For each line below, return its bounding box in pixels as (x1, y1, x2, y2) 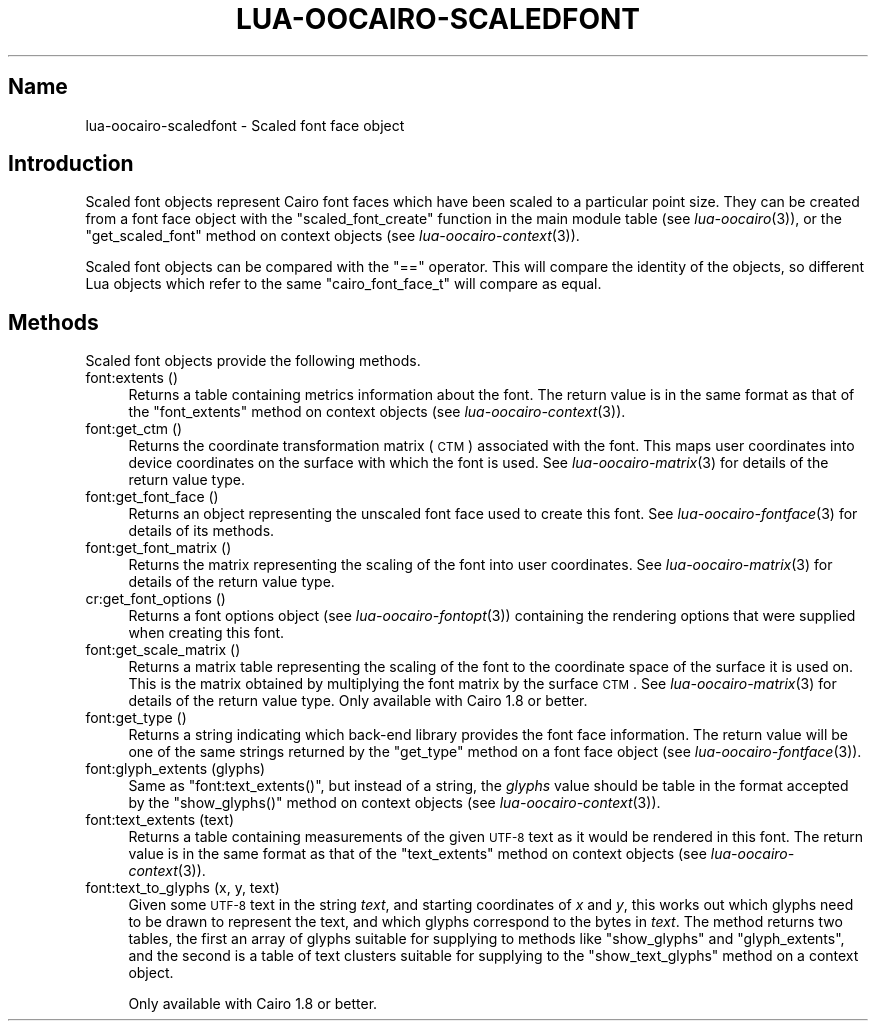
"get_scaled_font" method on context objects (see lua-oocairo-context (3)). (85, 227, 580, 245)
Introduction (8, 151, 134, 177)
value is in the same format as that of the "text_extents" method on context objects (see (128, 845, 707, 863)
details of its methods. (128, 522, 275, 540)
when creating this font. (128, 624, 285, 642)
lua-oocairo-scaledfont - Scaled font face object (85, 116, 405, 134)
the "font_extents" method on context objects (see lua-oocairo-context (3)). (128, 403, 626, 421)
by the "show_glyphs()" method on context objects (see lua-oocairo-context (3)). (128, 794, 661, 812)
